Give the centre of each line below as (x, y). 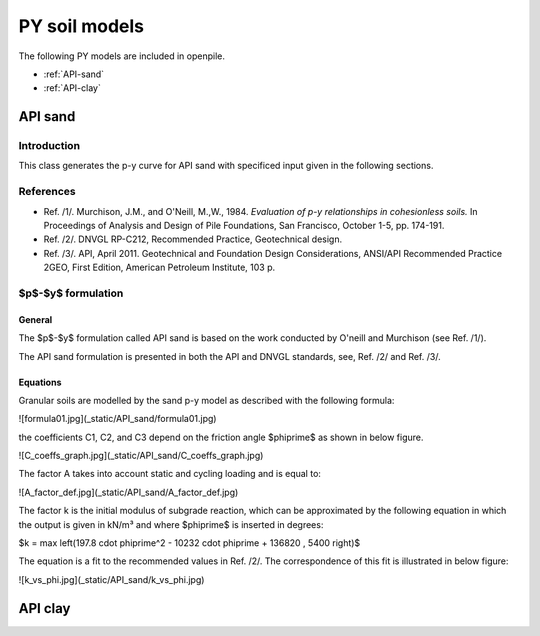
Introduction (49, 146)
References (47, 192)
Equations (40, 382)
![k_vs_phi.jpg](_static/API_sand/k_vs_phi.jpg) (111, 579)
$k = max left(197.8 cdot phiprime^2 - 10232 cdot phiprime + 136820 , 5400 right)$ (189, 543)
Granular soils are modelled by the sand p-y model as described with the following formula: (206, 400)
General (35, 319)
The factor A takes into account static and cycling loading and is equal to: (170, 474)
